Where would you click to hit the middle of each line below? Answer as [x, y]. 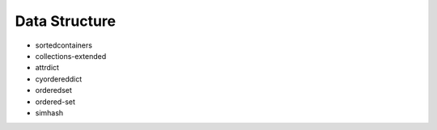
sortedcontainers [64, 45]
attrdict [47, 68]
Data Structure [66, 21]
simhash [49, 112]
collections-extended [71, 56]
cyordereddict [59, 79]
